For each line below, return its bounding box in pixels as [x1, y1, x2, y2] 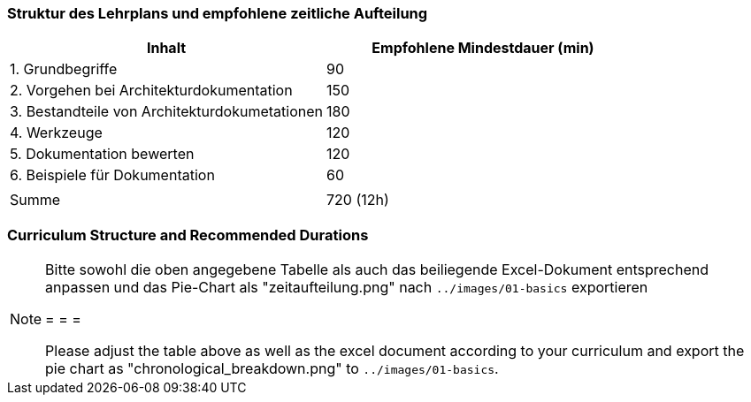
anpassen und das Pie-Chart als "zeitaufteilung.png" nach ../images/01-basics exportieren [45, 278, 648, 297]
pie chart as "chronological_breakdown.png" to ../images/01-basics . [45, 360, 499, 378]
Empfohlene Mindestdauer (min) [372, 39, 594, 57]
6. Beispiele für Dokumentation [10, 166, 215, 185]
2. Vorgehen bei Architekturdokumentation [10, 81, 293, 100]
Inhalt [146, 39, 187, 57]
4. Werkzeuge [10, 124, 103, 142]
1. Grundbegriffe [10, 60, 118, 79]
